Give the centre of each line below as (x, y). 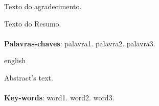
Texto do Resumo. (33, 23)
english (15, 60)
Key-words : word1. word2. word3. (59, 98)
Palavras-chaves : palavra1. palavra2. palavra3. (80, 43)
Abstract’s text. (29, 77)
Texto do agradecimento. (43, 6)
